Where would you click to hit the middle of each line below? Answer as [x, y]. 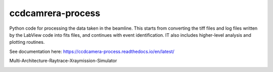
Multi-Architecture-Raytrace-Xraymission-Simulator [63, 61]
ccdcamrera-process [55, 13]
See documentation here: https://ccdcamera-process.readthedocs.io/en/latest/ [92, 51]
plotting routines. [27, 42]
